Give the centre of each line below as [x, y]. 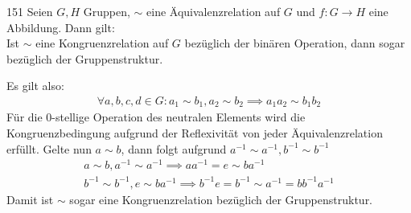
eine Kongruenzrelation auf [102, 43]
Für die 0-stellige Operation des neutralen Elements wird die [156, 117]
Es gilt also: [35, 86]
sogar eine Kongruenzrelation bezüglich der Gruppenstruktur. [221, 199]
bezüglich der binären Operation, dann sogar [295, 43]
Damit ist [30, 199]
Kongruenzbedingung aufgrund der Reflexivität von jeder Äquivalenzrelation [195, 133]
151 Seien [30, 11]
